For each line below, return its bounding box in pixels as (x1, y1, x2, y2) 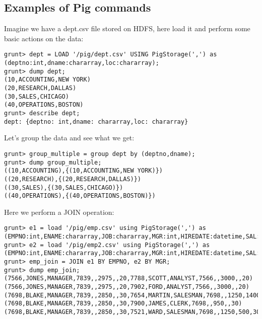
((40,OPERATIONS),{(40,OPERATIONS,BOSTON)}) (4, 192, 156, 200)
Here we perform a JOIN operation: (4, 206, 114, 217)
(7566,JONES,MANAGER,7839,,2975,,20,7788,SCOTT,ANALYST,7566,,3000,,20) (4, 275, 253, 282)
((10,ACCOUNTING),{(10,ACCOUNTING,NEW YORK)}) (4, 167, 163, 175)
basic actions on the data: (4, 33, 84, 43)
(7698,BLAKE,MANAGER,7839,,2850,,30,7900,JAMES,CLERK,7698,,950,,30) (4, 300, 242, 307)
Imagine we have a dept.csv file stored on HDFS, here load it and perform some (4, 23, 250, 34)
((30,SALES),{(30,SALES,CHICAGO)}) (4, 184, 123, 191)
